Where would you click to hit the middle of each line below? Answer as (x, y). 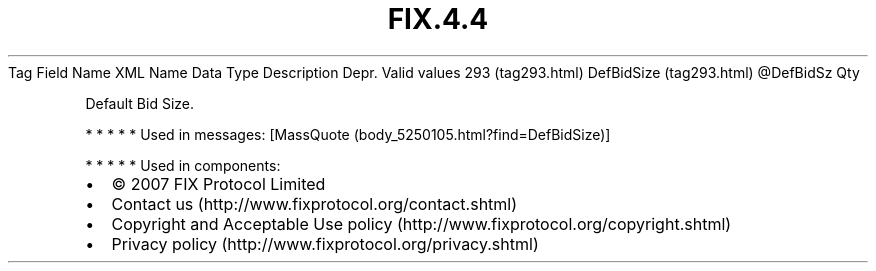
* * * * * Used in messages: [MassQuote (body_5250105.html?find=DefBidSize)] (348, 134)
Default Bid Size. (140, 103)
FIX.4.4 (438, 19)
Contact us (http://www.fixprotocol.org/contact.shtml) (314, 203)
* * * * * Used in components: (183, 165)
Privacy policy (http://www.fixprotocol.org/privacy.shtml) (325, 243)
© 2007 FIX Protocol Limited (218, 183)
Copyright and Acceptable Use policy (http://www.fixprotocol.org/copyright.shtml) (421, 223)
